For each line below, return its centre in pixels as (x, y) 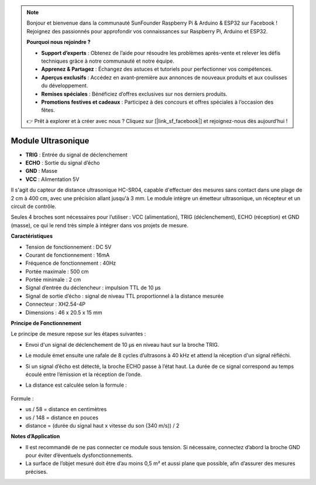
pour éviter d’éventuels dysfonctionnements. (79, 455)
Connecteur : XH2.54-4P (56, 304)
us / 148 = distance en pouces (62, 417)
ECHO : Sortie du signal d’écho (63, 163)
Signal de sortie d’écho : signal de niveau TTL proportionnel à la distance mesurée (125, 296)
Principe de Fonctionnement (46, 323)
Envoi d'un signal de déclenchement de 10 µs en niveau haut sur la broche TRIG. (122, 344)
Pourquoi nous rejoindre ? (59, 42)
